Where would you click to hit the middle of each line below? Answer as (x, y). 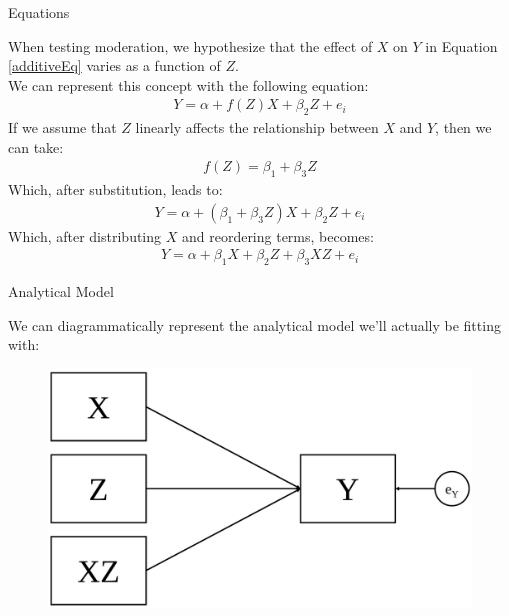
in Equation (461, 45)
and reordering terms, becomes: (277, 235)
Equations (39, 12)
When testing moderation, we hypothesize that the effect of (190, 45)
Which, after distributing (85, 235)
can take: (36, 146)
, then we (463, 127)
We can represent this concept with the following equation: (188, 84)
